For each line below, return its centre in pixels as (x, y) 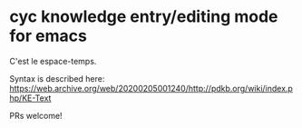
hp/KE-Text (30, 98)
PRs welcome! (36, 115)
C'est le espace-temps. (53, 61)
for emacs (49, 36)
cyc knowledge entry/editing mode (144, 17)
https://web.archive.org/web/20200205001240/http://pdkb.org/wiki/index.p (151, 88)
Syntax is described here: (57, 78)
